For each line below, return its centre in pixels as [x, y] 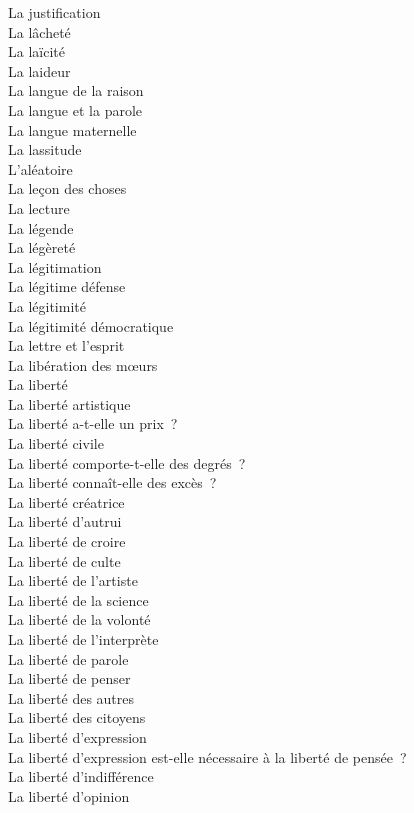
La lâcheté [39, 31]
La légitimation [55, 266]
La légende [41, 227]
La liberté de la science [78, 599]
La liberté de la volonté [79, 619]
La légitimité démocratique [91, 325]
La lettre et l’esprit [66, 345]
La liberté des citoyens [77, 717]
